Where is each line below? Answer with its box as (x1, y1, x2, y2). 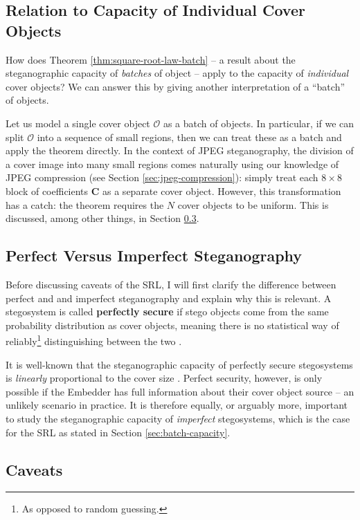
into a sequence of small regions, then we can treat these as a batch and (37, 129, 342, 144)
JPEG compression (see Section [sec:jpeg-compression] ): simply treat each (6, 170, 318, 185)
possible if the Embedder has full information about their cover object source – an (6, 384, 354, 398)
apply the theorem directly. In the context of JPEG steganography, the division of (6, 143, 354, 158)
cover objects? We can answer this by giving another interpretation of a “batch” (6, 79, 345, 93)
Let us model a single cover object (6, 115, 150, 130)
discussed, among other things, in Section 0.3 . (6, 211, 199, 225)
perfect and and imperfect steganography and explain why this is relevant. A (6, 290, 332, 305)
